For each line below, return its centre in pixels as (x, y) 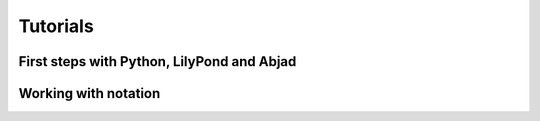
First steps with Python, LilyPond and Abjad (157, 61)
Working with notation (89, 93)
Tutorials (56, 26)
